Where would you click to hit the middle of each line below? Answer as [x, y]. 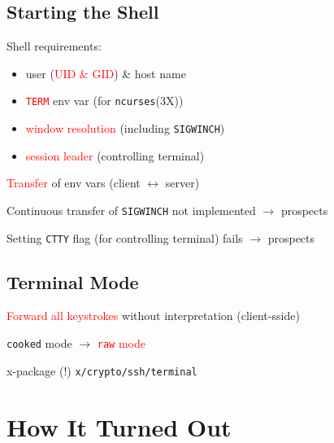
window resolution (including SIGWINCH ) [125, 128]
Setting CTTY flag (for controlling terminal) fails [125, 237]
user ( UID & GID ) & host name [106, 73]
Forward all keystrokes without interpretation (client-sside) [153, 316]
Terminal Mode [73, 281]
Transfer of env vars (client [74, 183]
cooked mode [39, 343]
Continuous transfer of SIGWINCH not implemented [131, 210]
